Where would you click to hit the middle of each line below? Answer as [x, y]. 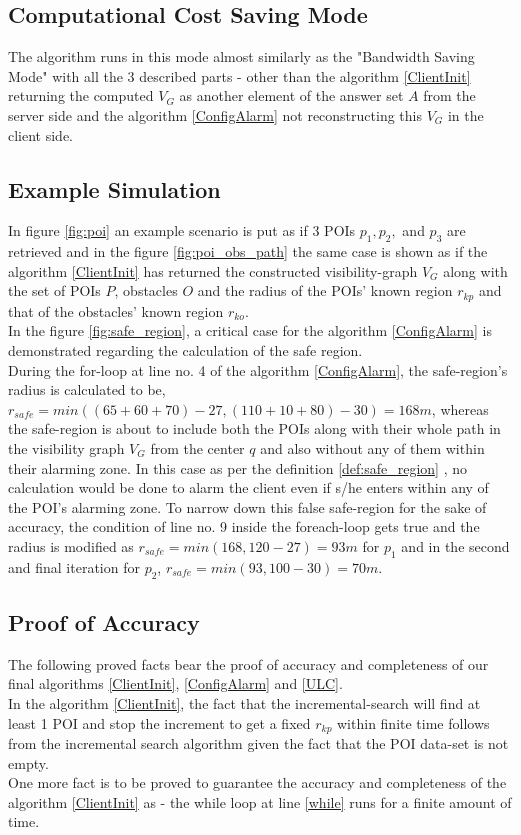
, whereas [460, 408]
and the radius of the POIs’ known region [325, 290]
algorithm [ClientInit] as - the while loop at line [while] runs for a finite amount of [260, 801]
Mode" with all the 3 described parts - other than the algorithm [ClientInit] [239, 75]
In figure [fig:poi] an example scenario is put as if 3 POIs [182, 230]
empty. [28, 762]
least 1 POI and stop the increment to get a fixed [159, 722]
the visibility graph [66, 447]
